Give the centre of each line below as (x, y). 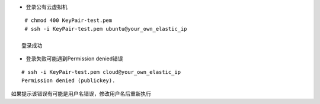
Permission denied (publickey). (68, 80)
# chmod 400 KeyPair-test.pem (68, 20)
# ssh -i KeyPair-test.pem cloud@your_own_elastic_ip (101, 72)
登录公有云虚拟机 (47, 7)
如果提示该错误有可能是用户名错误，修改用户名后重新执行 (81, 94)
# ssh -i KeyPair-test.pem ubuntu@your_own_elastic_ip (106, 29)
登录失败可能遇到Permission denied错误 (75, 58)
